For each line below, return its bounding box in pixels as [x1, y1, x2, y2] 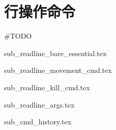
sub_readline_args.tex [4, 99, 75, 110]
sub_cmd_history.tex [4, 116, 72, 127]
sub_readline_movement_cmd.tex [4, 65, 112, 75]
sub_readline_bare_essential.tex [4, 47, 107, 58]
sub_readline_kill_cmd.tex [4, 82, 90, 92]
